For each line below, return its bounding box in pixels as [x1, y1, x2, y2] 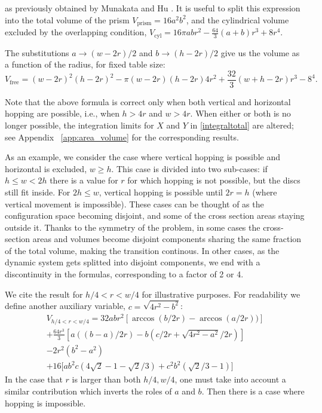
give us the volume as [220, 46, 300, 59]
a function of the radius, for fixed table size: [5, 58, 165, 71]
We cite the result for [5, 287, 83, 300]
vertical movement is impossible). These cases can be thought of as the [5, 197, 264, 210]
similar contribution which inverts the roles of [5, 384, 172, 397]
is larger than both [72, 373, 141, 386]
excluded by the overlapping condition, [5, 26, 147, 38]
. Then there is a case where [201, 384, 305, 397]
